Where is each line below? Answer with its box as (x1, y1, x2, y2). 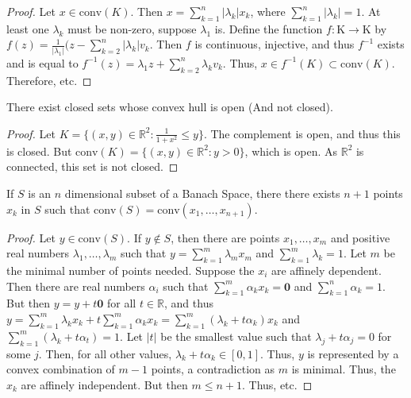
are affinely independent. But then (21, 376, 188, 392)
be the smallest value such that (160, 327, 312, 344)
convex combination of (6, 361, 115, 377)
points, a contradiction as (151, 361, 275, 377)
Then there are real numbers (6, 277, 145, 294)
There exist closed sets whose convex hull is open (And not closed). (6, 99, 333, 115)
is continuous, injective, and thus (194, 36, 355, 52)
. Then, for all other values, (38, 345, 172, 361)
